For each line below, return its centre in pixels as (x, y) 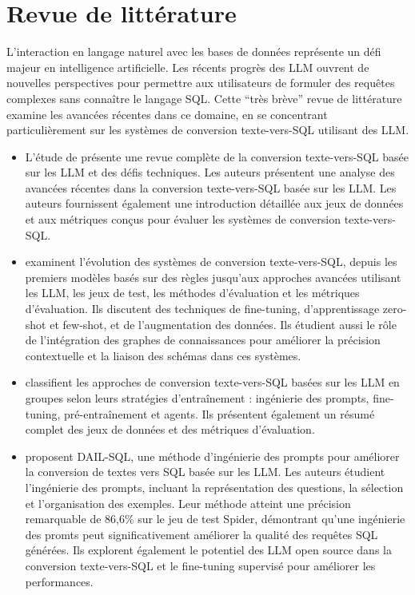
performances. (59, 581)
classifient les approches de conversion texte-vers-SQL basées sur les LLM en (212, 382)
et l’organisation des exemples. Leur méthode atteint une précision (188, 503)
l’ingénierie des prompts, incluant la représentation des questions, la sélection (214, 487)
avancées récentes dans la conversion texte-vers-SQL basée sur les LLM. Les (211, 187)
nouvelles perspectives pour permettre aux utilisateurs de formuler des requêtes (201, 83)
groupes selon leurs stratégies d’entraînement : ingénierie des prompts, (197, 398)
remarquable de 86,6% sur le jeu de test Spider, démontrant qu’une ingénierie (215, 519)
